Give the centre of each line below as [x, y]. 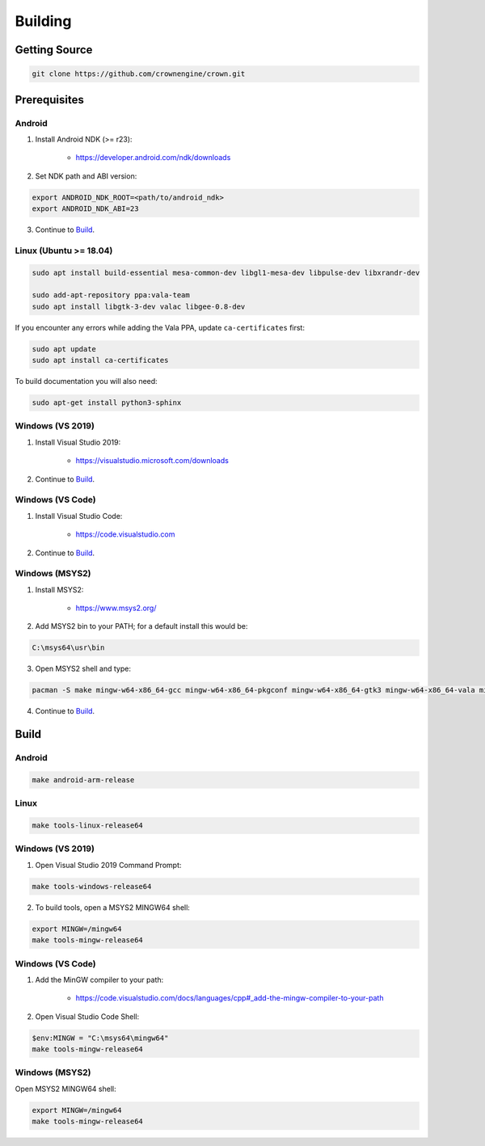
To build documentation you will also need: [86, 381]
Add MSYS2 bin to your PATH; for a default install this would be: [141, 626]
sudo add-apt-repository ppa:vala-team [111, 295]
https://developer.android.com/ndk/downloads [153, 158]
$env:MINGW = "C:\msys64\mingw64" [100, 1038]
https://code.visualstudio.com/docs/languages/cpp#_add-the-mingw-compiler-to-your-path [230, 998]
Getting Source [54, 50]
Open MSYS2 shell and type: [83, 669]
